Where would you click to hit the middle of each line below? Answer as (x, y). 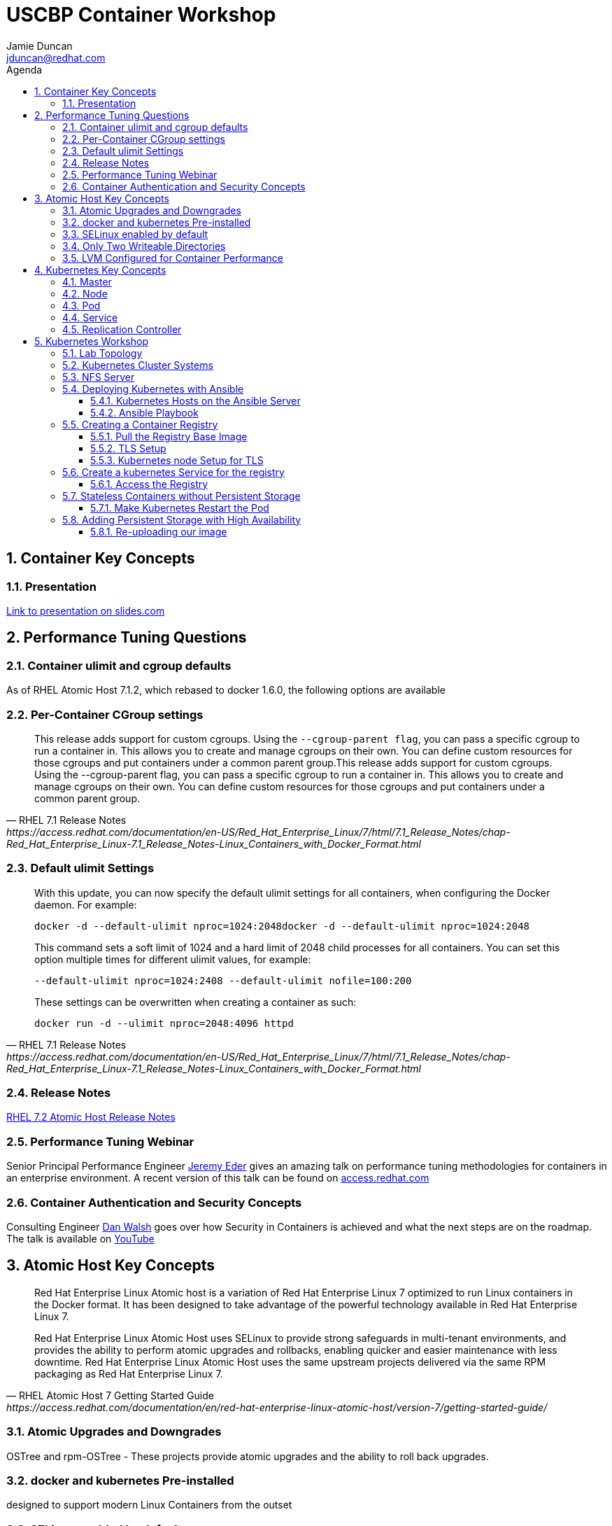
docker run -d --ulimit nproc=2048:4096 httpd (164, 1023)
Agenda (24, 69)
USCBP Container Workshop (141, 15)
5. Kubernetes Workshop (91, 341)
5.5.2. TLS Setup (128, 448)
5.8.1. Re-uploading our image (159, 531)
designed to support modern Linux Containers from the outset (149, 1505)
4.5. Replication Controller (122, 329)
